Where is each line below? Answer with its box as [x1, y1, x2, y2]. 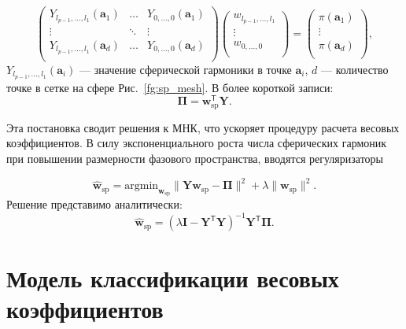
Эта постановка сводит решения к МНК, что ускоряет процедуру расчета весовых [6, 119, 400, 135]
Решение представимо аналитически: [6, 196, 183, 213]
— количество [321, 61, 389, 77]
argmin [124, 180, 159, 192]
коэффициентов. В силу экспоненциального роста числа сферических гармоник [6, 135, 387, 151]
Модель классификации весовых [6, 261, 339, 294]
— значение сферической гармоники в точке [79, 61, 292, 77]
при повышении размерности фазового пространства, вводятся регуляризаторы [6, 150, 383, 167]
